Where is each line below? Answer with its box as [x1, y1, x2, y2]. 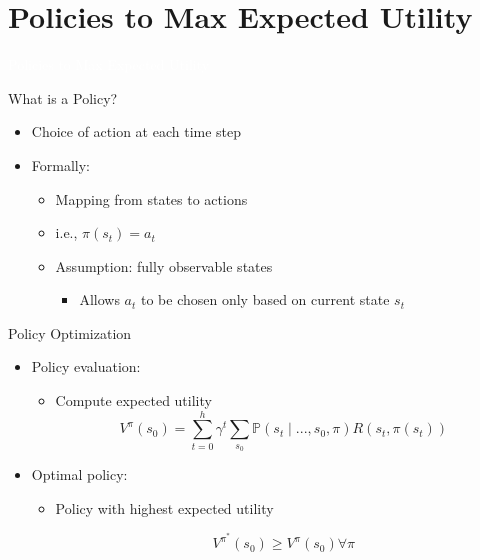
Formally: [31, 154, 90, 175]
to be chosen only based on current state [140, 289, 390, 310]
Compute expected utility [55, 390, 212, 411]
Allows [79, 289, 120, 310]
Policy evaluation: [31, 356, 141, 377]
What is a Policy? [8, 87, 118, 108]
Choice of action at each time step [31, 121, 242, 142]
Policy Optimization [8, 322, 132, 343]
